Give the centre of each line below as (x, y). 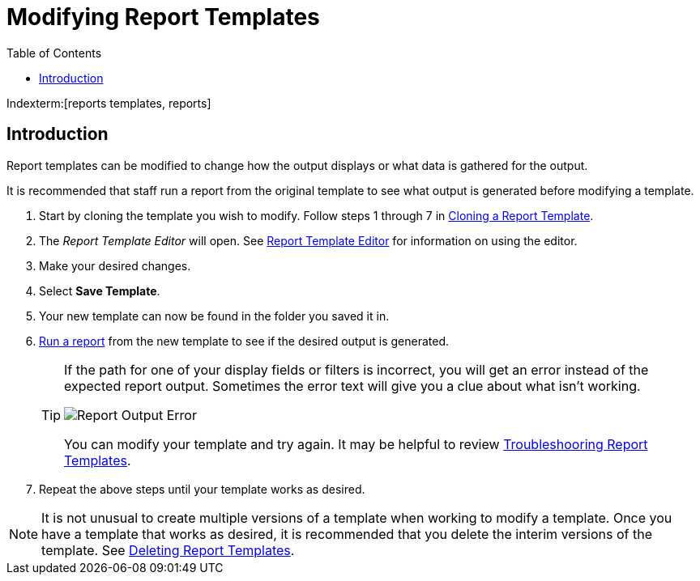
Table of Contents (54, 53)
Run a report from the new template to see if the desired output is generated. (244, 341)
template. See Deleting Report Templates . (168, 550)
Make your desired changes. (115, 265)
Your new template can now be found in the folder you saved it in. (214, 316)
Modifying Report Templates (163, 17)
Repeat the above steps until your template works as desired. (202, 489)
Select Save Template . (100, 290)
